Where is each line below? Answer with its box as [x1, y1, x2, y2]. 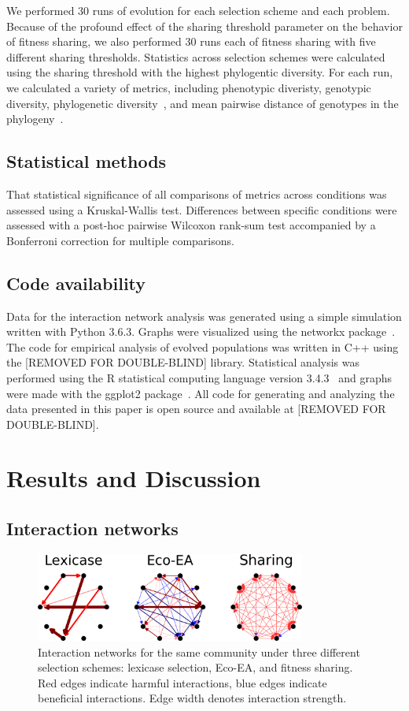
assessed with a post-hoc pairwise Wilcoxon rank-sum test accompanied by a [6, 217, 376, 233]
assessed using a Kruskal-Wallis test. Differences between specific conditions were [6, 201, 397, 218]
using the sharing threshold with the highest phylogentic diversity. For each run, [6, 64, 393, 80]
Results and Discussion [6, 462, 261, 494]
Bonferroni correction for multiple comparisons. [6, 232, 234, 248]
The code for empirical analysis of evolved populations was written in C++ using [6, 338, 399, 355]
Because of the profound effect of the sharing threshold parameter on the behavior [6, 17, 403, 34]
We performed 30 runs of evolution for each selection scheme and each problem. [6, 2, 390, 18]
